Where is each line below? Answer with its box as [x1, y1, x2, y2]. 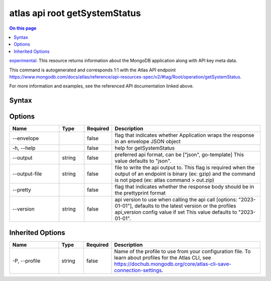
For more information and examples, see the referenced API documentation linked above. [9, 83, 194, 89]
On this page [9, 25, 37, 31]
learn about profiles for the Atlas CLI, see [114, 254, 211, 261]
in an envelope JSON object [114, 138, 181, 145]
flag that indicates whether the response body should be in [114, 183, 254, 191]
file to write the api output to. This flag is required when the [114, 164, 255, 171]
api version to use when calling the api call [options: [114, 196, 237, 203]
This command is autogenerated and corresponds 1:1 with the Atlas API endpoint [9, 67, 176, 73]
